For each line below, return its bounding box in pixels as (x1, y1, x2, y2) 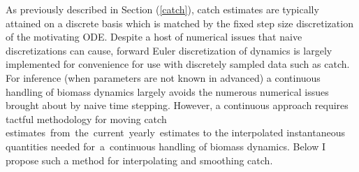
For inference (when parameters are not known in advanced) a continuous (6, 70, 321, 85)
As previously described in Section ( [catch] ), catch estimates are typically (6, 2, 319, 16)
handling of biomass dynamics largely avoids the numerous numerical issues (6, 84, 329, 99)
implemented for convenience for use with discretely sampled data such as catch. (6, 57, 350, 71)
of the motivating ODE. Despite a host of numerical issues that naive (6, 29, 302, 44)
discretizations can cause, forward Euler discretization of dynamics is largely (6, 43, 332, 57)
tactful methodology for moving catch (6, 111, 167, 126)
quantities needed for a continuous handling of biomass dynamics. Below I (6, 138, 325, 153)
